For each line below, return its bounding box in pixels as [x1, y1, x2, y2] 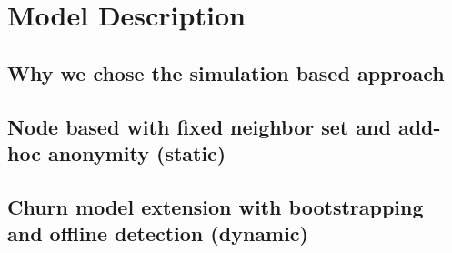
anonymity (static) [47, 138, 226, 167]
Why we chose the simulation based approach [7, 58, 445, 86]
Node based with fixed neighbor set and [7, 112, 391, 140]
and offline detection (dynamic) [7, 219, 308, 248]
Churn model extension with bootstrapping [7, 192, 424, 220]
